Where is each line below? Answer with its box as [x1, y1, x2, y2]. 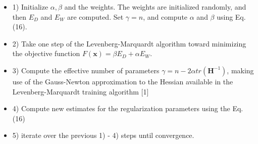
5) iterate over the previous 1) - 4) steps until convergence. [12, 130, 194, 140]
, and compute [143, 11, 188, 22]
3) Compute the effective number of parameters [12, 65, 160, 75]
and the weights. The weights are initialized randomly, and [64, 2, 246, 12]
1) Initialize [12, 2, 48, 12]
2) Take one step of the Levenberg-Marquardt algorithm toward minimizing [12, 38, 246, 49]
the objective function [12, 48, 80, 59]
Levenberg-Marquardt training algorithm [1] [12, 86, 149, 97]
